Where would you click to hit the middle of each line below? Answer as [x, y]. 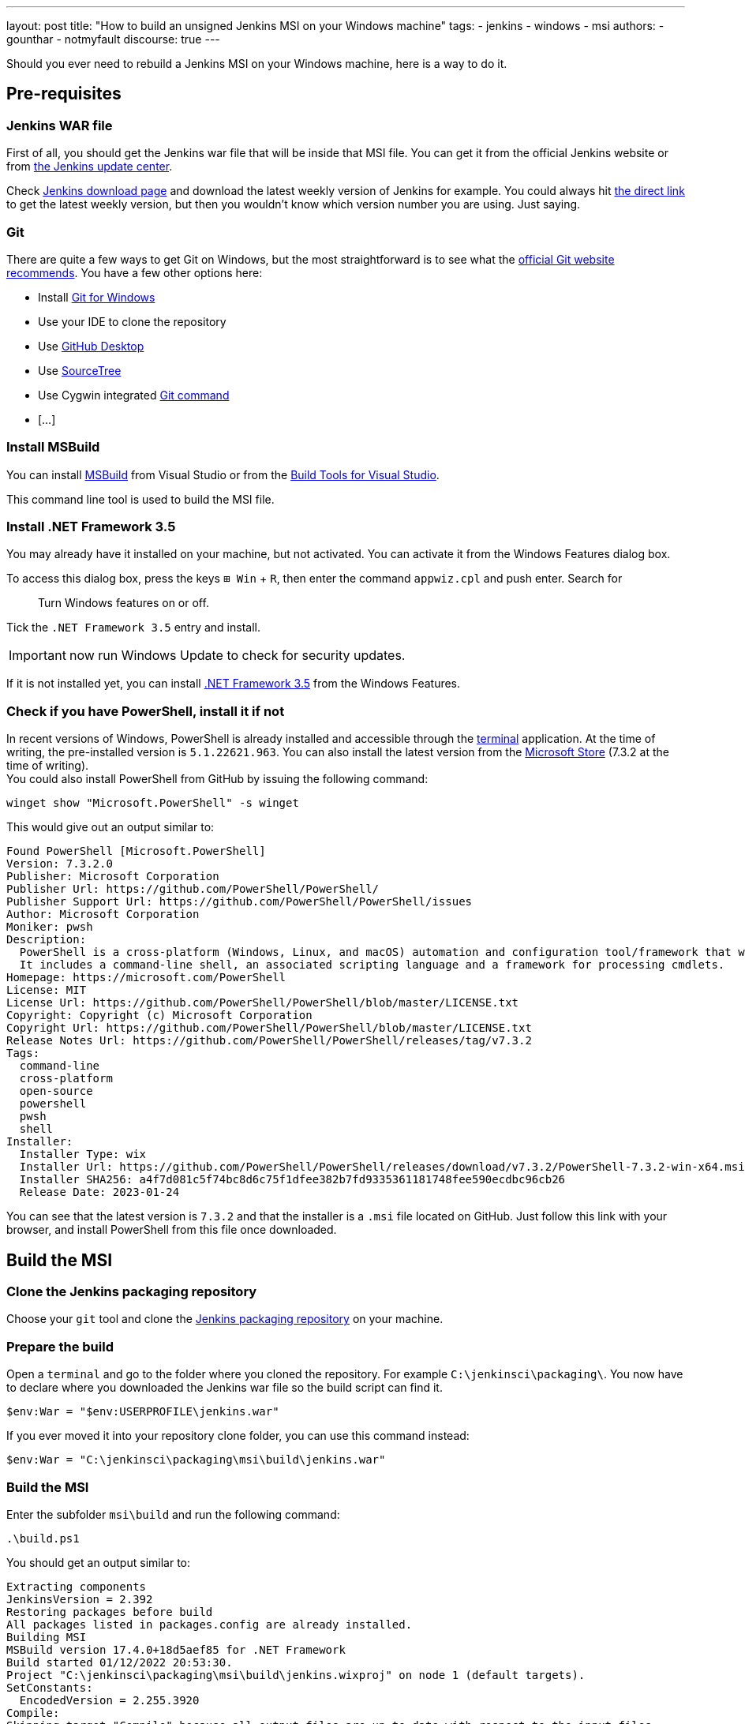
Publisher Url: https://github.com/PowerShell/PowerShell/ [193, 889]
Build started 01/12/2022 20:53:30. [120, 1662]
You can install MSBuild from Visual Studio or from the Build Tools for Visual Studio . [223, 474]
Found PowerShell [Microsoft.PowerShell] [136, 851]
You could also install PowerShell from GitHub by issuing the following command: [217, 779]
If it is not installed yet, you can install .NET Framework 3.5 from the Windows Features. [234, 684]
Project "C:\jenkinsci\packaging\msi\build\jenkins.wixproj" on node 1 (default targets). [296, 1675]
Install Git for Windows [97, 297]
